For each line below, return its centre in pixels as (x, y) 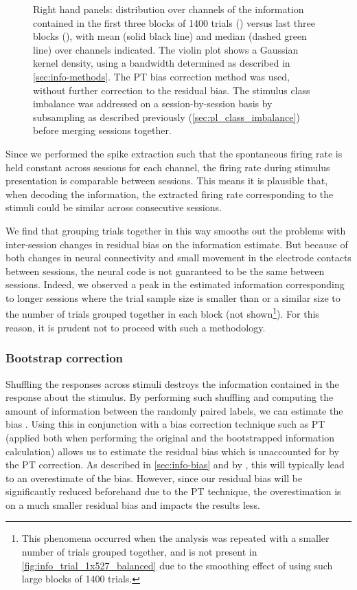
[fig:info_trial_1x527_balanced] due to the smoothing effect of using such (177, 565)
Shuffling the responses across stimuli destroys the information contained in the (172, 383)
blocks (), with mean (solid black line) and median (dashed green (170, 36)
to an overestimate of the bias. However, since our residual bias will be (154, 478)
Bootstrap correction (65, 358)
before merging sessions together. (102, 130)
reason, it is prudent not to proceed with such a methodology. (136, 327)
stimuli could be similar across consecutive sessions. (114, 207)
